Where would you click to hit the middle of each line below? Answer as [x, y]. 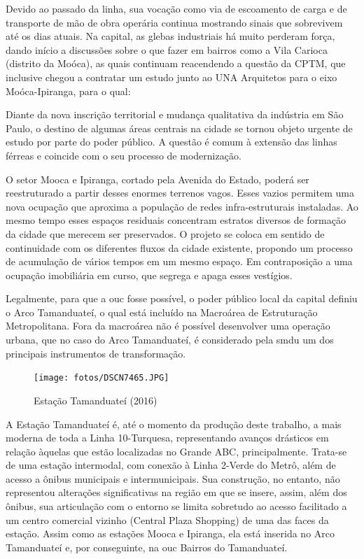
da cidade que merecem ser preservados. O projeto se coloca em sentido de [165, 233]
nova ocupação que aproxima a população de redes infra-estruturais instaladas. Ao [182, 206]
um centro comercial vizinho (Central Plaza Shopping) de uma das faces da [167, 519]
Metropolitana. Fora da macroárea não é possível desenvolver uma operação [168, 326]
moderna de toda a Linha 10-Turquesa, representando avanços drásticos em [167, 438]
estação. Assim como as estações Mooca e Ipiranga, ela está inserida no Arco [170, 533]
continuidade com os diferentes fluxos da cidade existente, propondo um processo [179, 247]
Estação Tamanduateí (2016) [96, 400]
